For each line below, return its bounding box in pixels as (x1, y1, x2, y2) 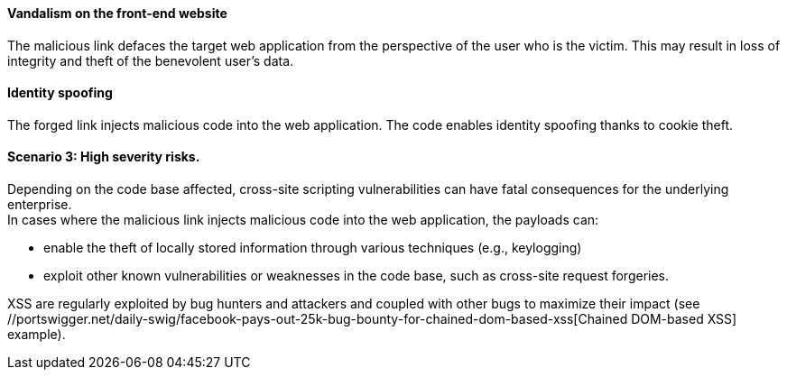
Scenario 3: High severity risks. (7, 149, 200, 165)
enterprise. (7, 197, 72, 213)
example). (7, 326, 66, 343)
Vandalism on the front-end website (7, 5, 227, 21)
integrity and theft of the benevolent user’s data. (7, 52, 294, 69)
